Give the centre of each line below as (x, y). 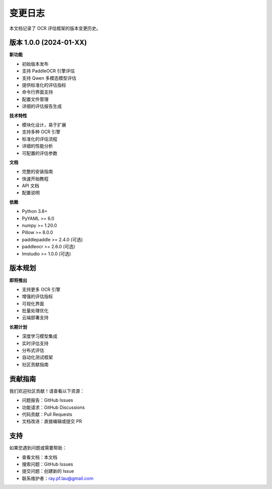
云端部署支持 (35, 317)
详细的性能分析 (37, 146)
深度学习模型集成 (40, 336)
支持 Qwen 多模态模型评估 (49, 78)
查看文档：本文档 (40, 457)
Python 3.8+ (35, 211)
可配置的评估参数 (40, 153)
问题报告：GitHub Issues (47, 400)
